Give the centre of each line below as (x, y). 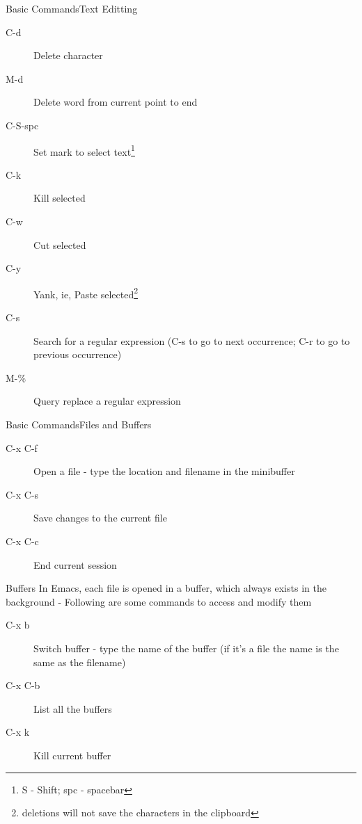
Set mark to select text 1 (84, 150)
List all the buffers (73, 708)
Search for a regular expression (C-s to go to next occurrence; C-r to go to (192, 340)
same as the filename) (80, 662)
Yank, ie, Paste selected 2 (86, 293)
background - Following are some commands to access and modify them (159, 601)
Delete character (68, 55)
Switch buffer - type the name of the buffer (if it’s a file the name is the (186, 648)
